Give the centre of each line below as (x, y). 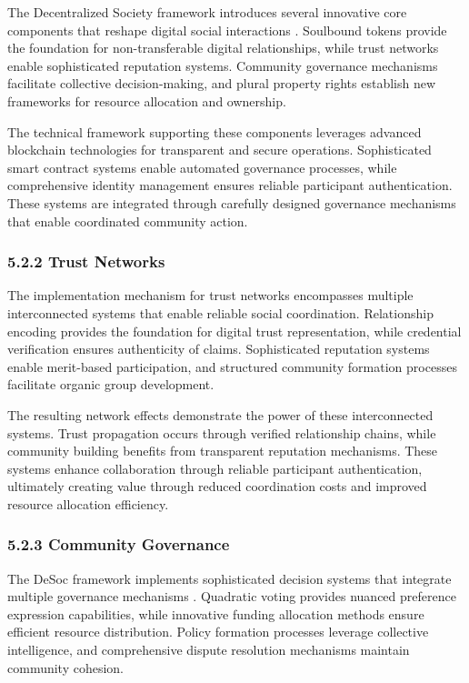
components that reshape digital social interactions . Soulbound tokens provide (227, 30)
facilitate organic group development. (111, 384)
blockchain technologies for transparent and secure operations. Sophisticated (220, 150)
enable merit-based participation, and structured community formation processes (232, 366)
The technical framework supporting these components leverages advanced (215, 131)
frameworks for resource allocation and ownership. (147, 100)
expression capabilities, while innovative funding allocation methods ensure (216, 613)
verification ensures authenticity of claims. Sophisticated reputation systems (219, 349)
